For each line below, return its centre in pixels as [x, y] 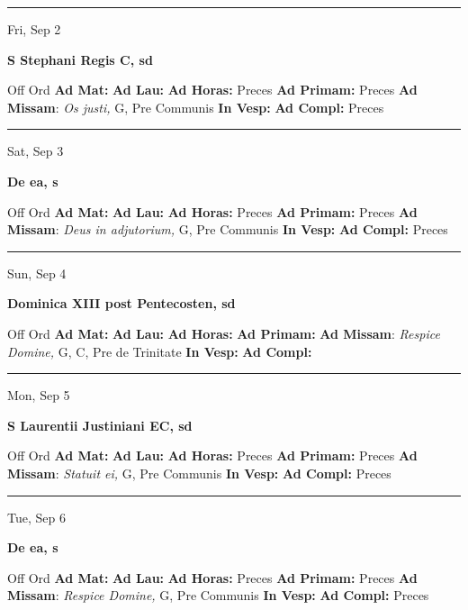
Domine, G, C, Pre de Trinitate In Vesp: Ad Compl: [160, 351]
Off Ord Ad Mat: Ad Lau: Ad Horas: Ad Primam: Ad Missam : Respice [224, 333]
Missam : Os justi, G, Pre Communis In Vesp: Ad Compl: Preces [196, 107]
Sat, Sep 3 [36, 151]
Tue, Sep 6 [36, 517]
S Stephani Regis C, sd [80, 59]
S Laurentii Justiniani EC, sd [100, 425]
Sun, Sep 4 [37, 273]
